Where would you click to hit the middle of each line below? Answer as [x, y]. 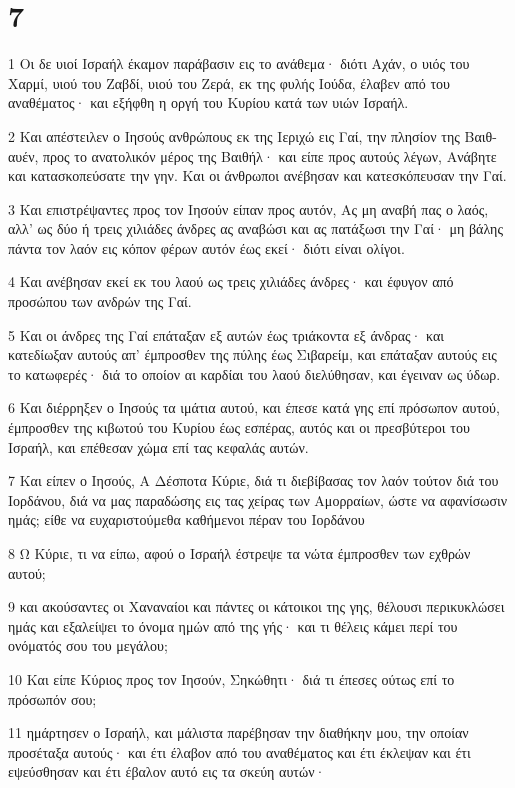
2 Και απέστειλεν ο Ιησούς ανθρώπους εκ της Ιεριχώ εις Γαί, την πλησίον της [234, 135]
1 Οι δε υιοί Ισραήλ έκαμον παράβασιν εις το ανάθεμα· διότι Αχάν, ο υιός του [239, 63]
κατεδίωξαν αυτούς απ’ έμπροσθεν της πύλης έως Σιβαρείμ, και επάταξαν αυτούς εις [252, 354]
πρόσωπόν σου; [52, 698]
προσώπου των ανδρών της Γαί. [100, 301]
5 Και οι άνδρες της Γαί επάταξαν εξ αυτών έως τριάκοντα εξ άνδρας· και [226, 334]
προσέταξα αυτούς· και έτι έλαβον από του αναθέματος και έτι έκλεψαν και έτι [239, 751]
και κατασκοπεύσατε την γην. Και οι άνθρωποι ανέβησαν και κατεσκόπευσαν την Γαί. [257, 175]
